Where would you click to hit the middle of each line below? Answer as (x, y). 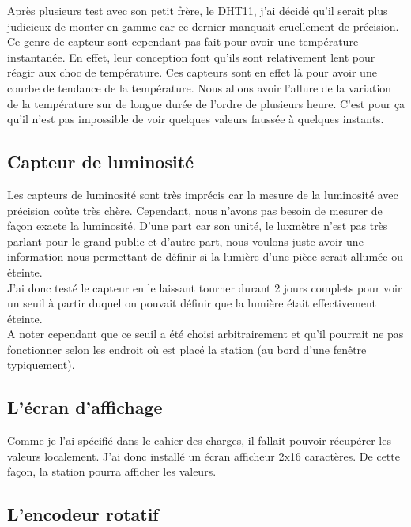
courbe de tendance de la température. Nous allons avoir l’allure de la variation (200, 87)
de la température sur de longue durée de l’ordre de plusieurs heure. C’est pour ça (206, 103)
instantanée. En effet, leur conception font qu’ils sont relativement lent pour (191, 56)
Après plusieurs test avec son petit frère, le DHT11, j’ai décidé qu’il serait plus (198, 10)
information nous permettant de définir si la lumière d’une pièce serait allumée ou (205, 256)
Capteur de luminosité (101, 162)
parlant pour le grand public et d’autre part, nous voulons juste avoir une (185, 241)
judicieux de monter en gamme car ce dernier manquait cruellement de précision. (203, 26)
